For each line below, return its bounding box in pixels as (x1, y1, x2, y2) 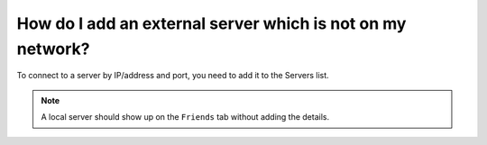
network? (16, 39, 90, 59)
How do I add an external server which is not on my (16, 14, 407, 33)
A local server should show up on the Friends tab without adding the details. (41, 112, 329, 122)
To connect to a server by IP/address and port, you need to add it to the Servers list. (16, 70, 329, 81)
